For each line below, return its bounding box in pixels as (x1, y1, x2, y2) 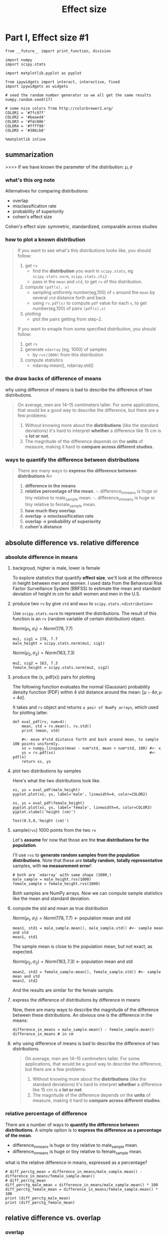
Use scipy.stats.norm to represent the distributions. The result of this (12, 610, 157, 616)
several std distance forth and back (32, 295, 106, 301)
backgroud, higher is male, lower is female (12, 565, 100, 571)
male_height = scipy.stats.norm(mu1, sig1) (12, 641, 105, 646)
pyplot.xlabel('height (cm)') (12, 809, 76, 815)
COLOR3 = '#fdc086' (5, 119, 46, 124)
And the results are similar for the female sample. (12, 987, 114, 994)
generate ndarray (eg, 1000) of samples (25, 346, 107, 352)
